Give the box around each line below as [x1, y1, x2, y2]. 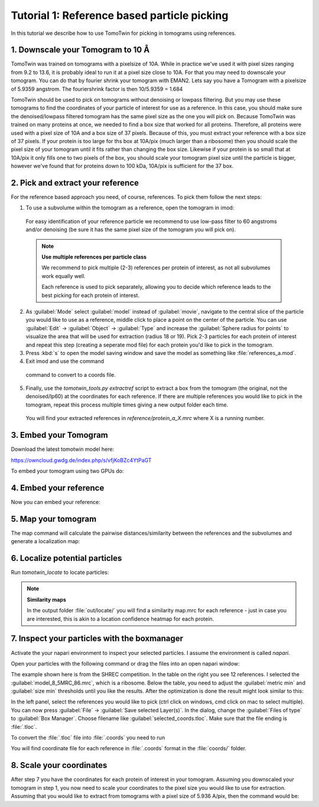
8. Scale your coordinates [11, 760, 108, 770]
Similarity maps [27, 596, 66, 603]
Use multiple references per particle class [41, 253, 147, 260]
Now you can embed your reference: [11, 498, 100, 505]
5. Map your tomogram [11, 514, 97, 524]
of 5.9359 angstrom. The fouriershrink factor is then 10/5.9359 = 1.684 [11, 85, 183, 92]
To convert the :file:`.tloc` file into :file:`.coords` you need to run [11, 734, 165, 741]
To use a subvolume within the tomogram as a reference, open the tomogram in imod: [25, 204, 235, 211]
